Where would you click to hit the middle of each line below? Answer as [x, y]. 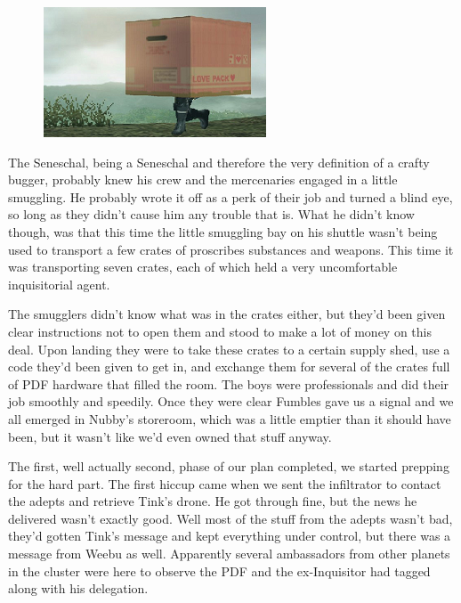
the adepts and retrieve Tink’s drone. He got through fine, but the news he [213, 501]
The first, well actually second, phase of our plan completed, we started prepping [229, 466]
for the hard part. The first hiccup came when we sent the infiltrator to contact [225, 483]
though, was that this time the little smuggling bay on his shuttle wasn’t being [223, 231]
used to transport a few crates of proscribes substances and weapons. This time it [231, 249]
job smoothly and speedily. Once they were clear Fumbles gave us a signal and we [231, 401]
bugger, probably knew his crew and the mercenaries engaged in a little [203, 179]
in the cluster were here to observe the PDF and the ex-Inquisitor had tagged [219, 570]
